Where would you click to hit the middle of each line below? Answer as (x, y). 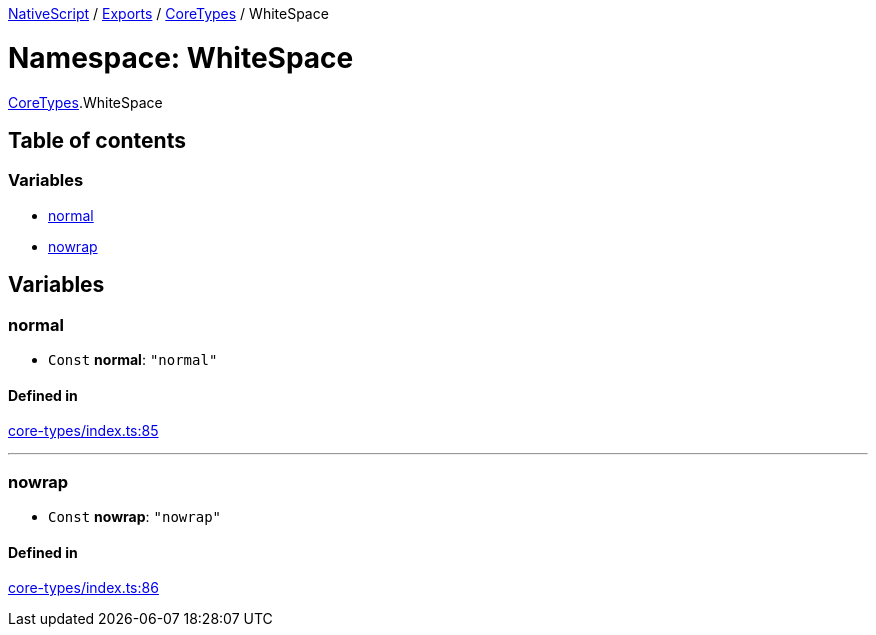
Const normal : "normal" (133, 359)
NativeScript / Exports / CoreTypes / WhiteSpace (168, 13)
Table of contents (97, 140)
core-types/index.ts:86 (83, 588)
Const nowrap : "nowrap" (134, 516)
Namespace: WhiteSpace (181, 57)
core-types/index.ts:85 (83, 431)
